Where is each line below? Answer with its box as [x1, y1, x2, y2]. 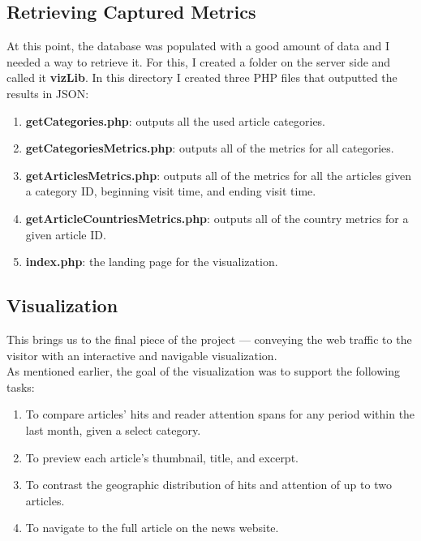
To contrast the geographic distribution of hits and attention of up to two [25, 476, 392, 493]
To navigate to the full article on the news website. [25, 519, 279, 536]
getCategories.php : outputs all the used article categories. [25, 112, 326, 129]
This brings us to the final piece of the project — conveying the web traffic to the [6, 330, 412, 347]
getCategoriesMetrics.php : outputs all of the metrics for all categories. [25, 140, 394, 157]
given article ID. [25, 225, 106, 243]
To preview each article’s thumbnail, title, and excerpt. [25, 449, 299, 466]
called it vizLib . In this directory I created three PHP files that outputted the [6, 69, 397, 86]
